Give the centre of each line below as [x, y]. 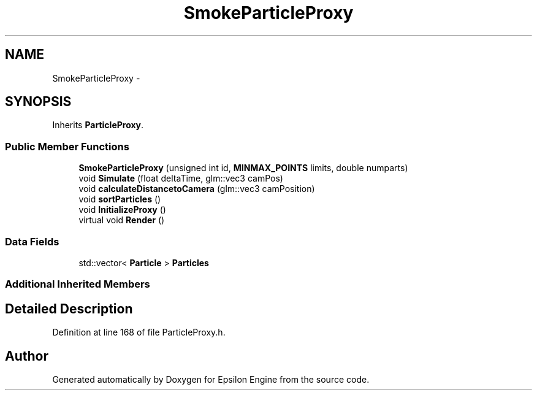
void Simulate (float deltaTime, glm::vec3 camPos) [181, 178]
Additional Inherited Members [78, 284]
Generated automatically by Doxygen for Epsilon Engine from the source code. [211, 379]
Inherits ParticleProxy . [98, 125]
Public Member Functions [67, 146]
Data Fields [32, 241]
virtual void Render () [122, 220]
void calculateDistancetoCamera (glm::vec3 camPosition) [197, 189]
